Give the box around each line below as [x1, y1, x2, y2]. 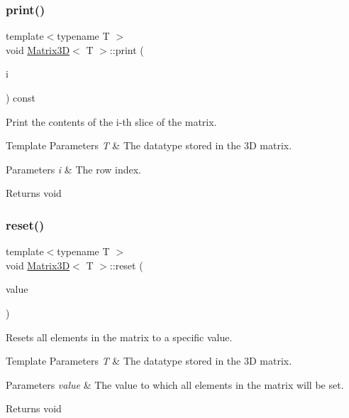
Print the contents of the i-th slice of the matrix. [6, 114, 217, 129]
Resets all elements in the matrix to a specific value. [6, 329, 233, 344]
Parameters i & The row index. [6, 161, 141, 176]
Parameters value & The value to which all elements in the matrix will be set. [6, 377, 344, 392]
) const [6, 90, 36, 104]
